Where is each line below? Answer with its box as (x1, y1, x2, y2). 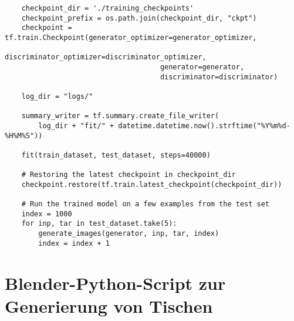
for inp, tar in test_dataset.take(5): (21, 219, 177, 228)
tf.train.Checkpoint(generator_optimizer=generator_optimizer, (5, 33, 257, 42)
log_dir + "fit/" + (38, 121, 114, 130)
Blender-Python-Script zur (5, 270, 226, 295)
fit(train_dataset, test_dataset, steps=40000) (21, 151, 211, 159)
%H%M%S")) (5, 131, 43, 140)
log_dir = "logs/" (21, 92, 93, 101)
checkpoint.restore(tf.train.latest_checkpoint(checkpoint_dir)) (21, 180, 282, 189)
